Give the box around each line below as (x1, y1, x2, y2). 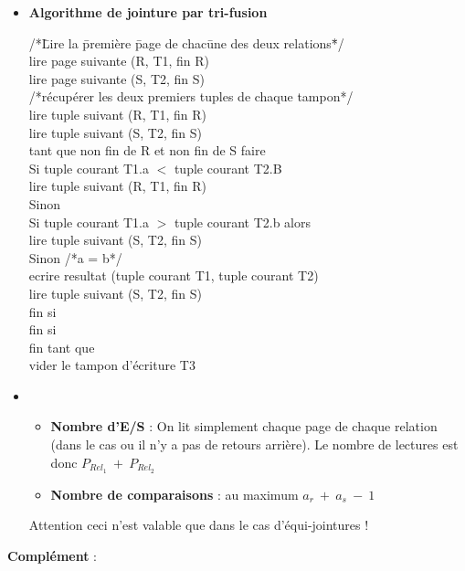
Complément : (7, 545, 97, 565)
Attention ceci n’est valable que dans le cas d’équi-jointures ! (28, 515, 369, 534)
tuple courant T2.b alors (174, 212, 312, 231)
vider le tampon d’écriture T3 (28, 355, 196, 375)
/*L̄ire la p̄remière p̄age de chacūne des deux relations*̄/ (28, 33, 344, 52)
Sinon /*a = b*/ (28, 248, 122, 267)
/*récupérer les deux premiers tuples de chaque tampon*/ (28, 87, 354, 106)
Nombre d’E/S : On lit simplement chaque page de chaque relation (50, 417, 438, 436)
